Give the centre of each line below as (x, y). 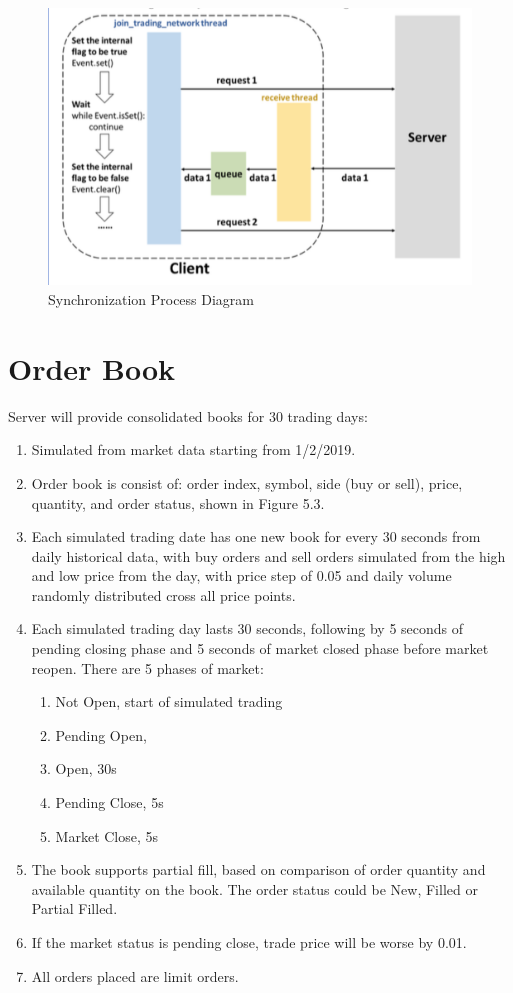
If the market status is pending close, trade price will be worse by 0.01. (249, 942)
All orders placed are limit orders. (135, 975)
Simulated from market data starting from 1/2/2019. (193, 449)
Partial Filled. (74, 908)
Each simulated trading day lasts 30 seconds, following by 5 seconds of (247, 628)
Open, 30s (86, 768)
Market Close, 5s (107, 835)
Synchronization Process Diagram (151, 299)
